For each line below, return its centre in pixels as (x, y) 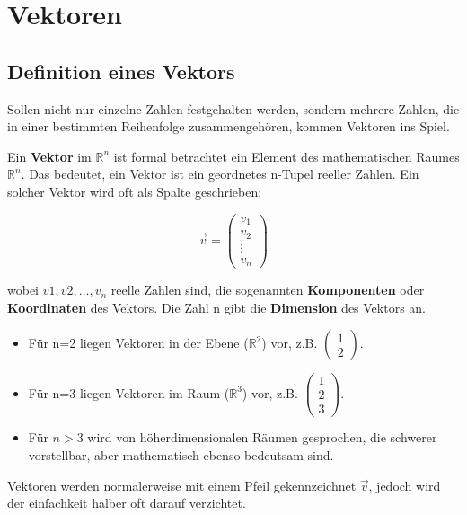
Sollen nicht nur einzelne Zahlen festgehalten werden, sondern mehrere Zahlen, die (233, 108)
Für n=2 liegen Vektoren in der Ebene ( (138, 343)
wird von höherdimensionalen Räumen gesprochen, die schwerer (262, 437)
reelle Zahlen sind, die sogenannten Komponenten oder (268, 290)
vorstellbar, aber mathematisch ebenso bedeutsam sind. (181, 455)
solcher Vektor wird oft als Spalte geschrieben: (135, 191)
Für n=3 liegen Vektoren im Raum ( (129, 392)
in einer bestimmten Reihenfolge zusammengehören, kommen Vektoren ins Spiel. (229, 126)
